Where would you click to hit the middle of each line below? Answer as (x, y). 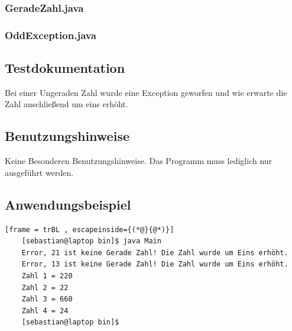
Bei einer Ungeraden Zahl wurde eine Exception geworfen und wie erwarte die (146, 92)
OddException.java (51, 35)
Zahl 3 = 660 (47, 299)
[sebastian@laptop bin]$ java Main (91, 241)
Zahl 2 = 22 (45, 287)
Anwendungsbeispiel (68, 204)
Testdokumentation (65, 68)
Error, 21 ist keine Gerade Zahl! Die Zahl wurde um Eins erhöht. (155, 253)
